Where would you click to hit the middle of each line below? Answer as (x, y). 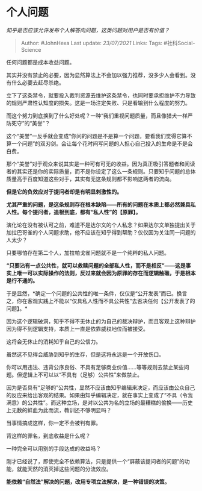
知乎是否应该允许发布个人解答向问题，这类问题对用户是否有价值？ (88, 30)
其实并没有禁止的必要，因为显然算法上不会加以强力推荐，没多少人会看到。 (98, 75)
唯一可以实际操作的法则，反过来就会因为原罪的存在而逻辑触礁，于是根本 (106, 273)
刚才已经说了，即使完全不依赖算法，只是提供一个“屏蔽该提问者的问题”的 (96, 461)
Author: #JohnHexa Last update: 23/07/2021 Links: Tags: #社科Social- (108, 43)
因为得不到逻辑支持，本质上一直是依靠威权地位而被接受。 (77, 328)
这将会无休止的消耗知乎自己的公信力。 (54, 342)
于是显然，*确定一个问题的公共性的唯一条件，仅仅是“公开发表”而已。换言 (97, 293)
